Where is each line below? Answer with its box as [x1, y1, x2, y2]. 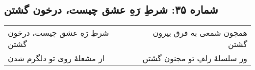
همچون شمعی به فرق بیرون [153, 27, 247, 39]
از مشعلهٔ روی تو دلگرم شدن [8, 52, 105, 64]
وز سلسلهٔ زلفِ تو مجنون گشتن [142, 52, 247, 64]
